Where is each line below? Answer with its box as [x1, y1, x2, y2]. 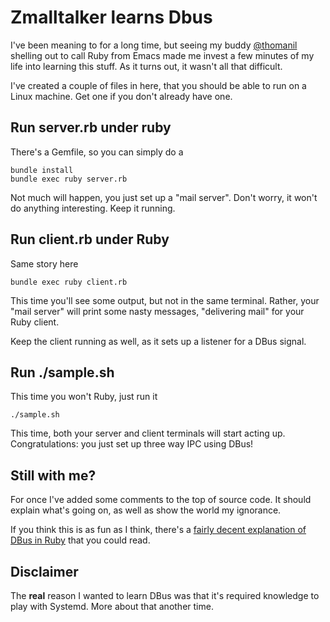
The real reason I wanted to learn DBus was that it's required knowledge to [10, 590, 320, 601]
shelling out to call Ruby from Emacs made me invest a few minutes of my [10, 49, 315, 61]
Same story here [10, 257, 79, 270]
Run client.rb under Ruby [10, 231, 170, 248]
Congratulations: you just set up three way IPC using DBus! [10, 438, 254, 450]
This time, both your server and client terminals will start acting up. [10, 427, 286, 440]
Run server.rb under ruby [10, 119, 172, 136]
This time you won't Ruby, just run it [10, 391, 158, 403]
